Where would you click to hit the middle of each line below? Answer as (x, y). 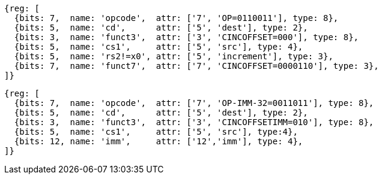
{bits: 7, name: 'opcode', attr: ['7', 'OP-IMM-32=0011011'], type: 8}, (194, 103)
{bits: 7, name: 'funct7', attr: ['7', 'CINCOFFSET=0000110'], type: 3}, (196, 66)
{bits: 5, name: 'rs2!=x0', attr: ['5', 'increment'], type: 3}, (174, 56)
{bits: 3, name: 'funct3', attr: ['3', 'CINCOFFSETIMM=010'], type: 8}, (194, 122)
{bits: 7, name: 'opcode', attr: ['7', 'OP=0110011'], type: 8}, (176, 18)
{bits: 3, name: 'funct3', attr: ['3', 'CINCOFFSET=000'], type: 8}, (186, 37)
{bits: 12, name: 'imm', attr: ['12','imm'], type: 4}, (159, 141)
